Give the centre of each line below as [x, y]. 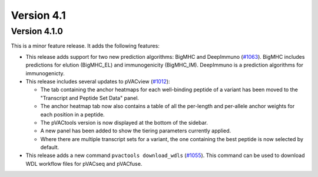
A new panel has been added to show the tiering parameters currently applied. [136, 131]
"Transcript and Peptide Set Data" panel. [90, 98]
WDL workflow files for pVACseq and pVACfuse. [84, 163]
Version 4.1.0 [37, 31]
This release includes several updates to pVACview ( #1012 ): [98, 81]
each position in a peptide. [73, 114]
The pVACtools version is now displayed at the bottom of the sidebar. [124, 122]
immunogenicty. [45, 73]
